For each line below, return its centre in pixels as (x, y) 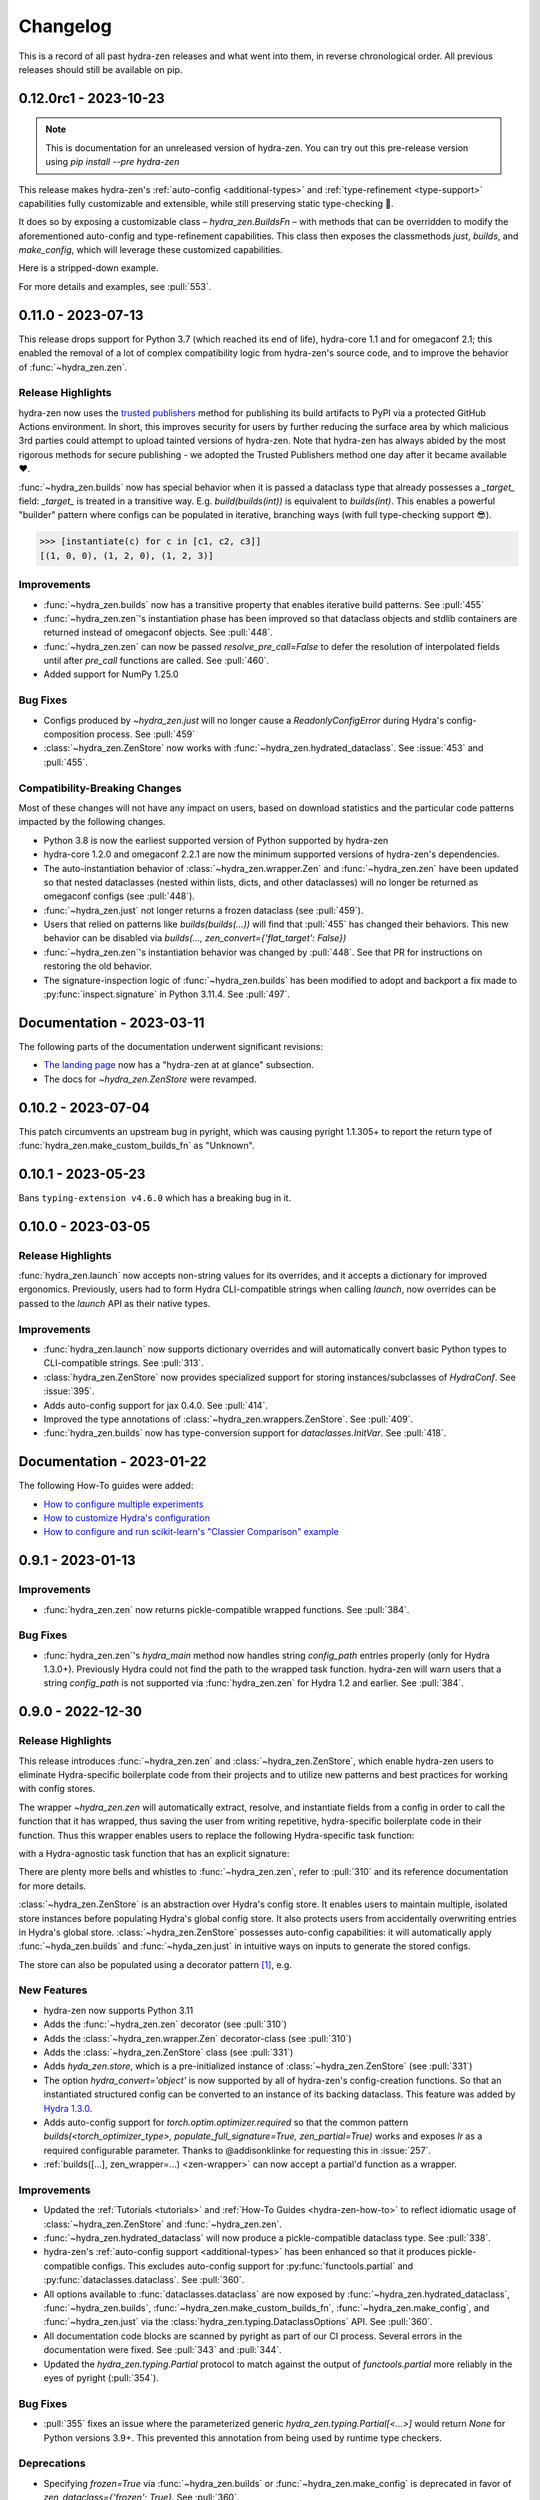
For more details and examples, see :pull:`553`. (115, 286)
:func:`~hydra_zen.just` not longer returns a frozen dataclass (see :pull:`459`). (203, 910)
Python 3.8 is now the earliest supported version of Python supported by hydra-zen (216, 840)
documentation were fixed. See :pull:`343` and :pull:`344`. (162, 2350)
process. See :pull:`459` (145, 734)
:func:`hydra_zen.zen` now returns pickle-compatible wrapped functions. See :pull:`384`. (226, 1609)
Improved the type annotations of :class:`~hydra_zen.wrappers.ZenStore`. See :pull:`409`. (228, 1419)
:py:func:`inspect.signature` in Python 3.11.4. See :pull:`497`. (166, 994)
